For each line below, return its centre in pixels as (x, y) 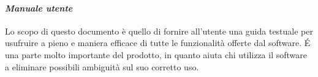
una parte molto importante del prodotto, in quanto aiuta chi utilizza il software (156, 54)
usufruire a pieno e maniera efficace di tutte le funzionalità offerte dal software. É (158, 43)
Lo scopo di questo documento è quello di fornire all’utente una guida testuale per (159, 31)
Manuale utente (39, 8)
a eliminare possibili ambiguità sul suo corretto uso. (102, 66)
